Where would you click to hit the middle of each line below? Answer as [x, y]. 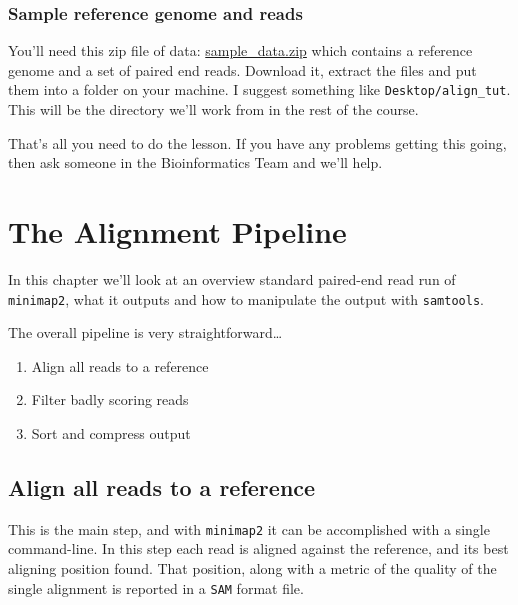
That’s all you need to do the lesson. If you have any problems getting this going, [257, 142]
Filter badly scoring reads [110, 399]
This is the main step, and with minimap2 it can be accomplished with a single [249, 528]
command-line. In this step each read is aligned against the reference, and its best [258, 548]
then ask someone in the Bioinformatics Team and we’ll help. [195, 162]
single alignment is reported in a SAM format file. [156, 587]
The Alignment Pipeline [177, 231]
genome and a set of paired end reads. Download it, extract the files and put [242, 69]
